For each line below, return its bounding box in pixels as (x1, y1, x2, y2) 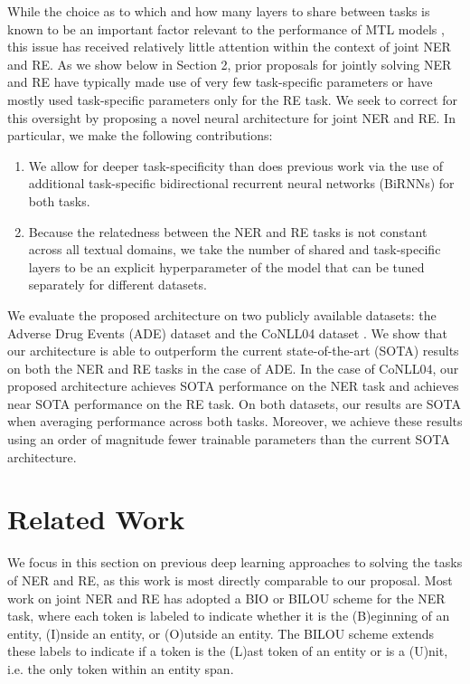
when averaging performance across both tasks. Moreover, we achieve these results (7, 412, 463, 431)
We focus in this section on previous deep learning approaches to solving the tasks (7, 553, 463, 572)
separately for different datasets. (28, 275, 207, 294)
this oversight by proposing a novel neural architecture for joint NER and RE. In (7, 108, 456, 127)
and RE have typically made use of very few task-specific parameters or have (7, 72, 433, 91)
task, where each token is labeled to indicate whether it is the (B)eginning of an (7, 606, 450, 625)
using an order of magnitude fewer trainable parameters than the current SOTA (7, 430, 450, 449)
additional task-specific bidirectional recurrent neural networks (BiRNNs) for (28, 174, 455, 193)
